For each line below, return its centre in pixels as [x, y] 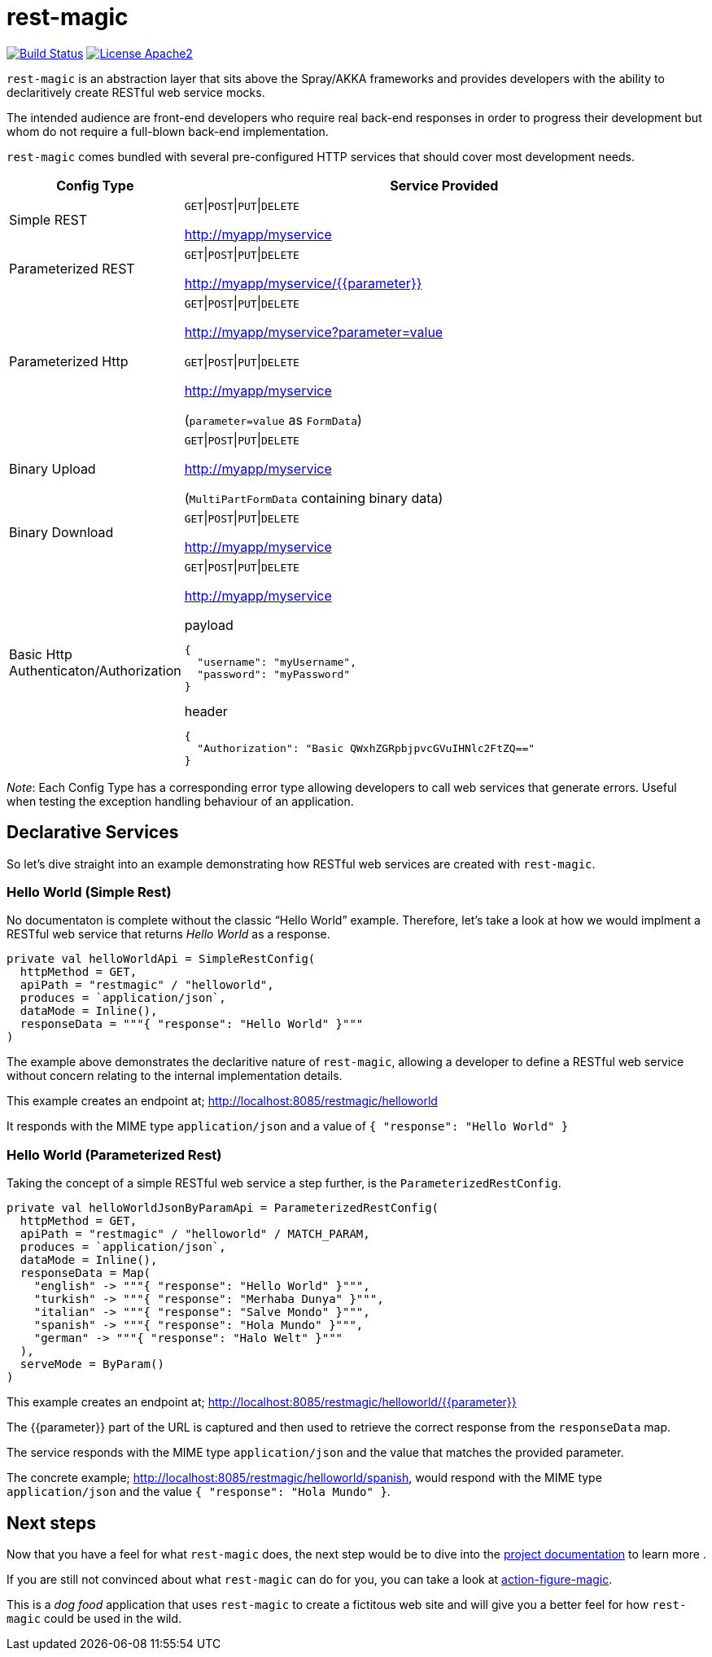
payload [209, 625]
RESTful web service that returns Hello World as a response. [168, 934]
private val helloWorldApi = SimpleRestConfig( [161, 959]
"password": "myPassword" [274, 674]
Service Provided [444, 185]
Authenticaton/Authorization [95, 670]
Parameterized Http [69, 361]
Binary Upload [52, 468]
